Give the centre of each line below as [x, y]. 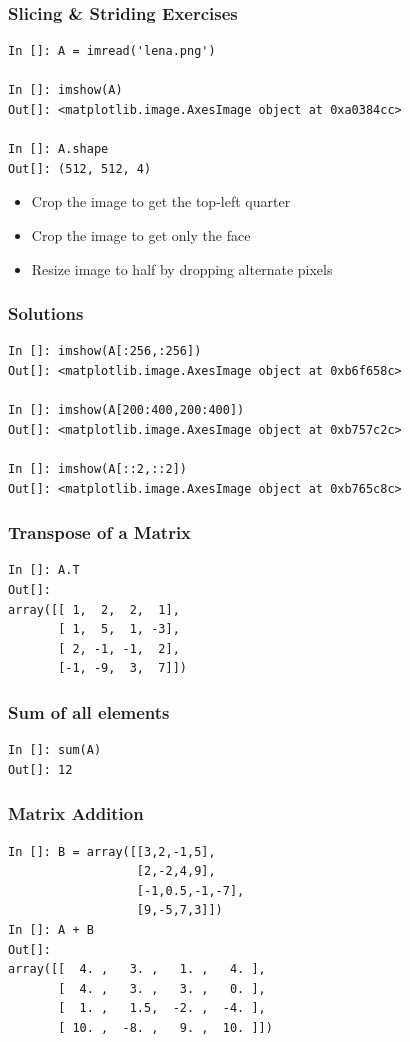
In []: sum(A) [55, 750]
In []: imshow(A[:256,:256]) [105, 351]
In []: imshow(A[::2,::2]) [97, 468]
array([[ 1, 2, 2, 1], [94, 609]
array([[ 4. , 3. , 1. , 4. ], [137, 969]
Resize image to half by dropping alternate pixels [182, 268]
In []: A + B [51, 929]
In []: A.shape [58, 149]
